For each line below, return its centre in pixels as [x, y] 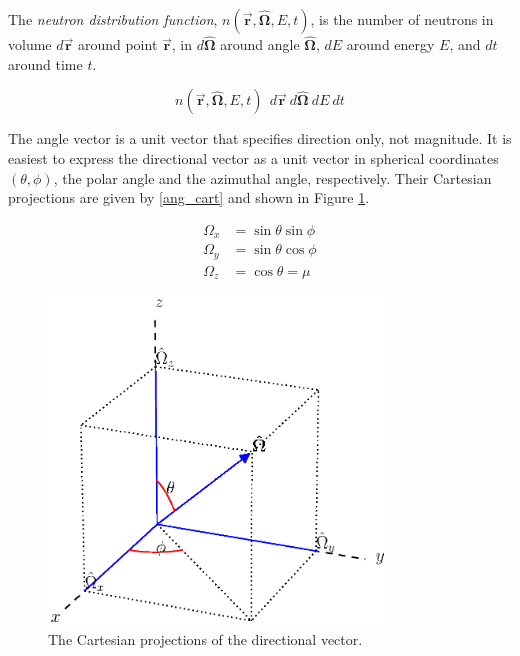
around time [45, 63]
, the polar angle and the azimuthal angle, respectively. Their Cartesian [272, 177]
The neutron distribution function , [113, 19]
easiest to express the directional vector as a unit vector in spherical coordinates [253, 158]
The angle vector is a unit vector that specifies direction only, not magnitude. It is [260, 138]
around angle [260, 44]
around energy [390, 44]
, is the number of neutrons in [402, 19]
